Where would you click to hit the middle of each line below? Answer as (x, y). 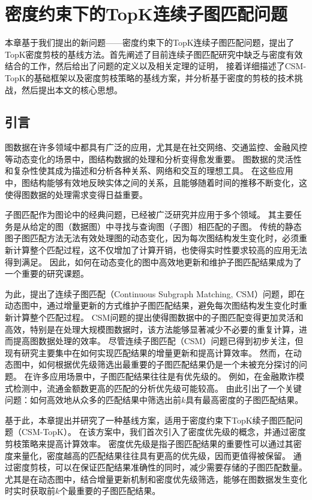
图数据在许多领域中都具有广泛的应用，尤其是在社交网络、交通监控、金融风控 (156, 147)
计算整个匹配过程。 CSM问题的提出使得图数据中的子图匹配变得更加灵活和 (158, 317)
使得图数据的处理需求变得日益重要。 (76, 194)
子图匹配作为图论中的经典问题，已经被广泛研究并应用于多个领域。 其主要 (149, 215)
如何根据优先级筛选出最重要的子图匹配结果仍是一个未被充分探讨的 (168, 364)
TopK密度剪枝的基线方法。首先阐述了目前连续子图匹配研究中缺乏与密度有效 (154, 54)
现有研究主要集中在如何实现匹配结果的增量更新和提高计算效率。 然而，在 (149, 352)
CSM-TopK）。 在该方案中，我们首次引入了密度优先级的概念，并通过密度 (163, 432)
